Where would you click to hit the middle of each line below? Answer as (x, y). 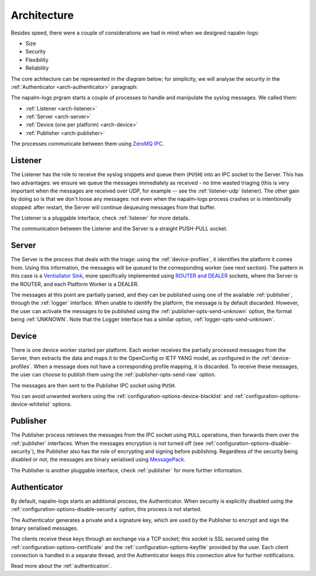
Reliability (37, 68)
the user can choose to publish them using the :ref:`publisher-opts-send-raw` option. (114, 375)
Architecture (42, 15)
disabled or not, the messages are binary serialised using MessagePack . (98, 460)
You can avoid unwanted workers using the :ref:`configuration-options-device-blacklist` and (122, 396)
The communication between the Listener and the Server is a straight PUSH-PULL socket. (119, 229)
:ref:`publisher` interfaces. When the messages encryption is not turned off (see (107, 443)
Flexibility (37, 60)
